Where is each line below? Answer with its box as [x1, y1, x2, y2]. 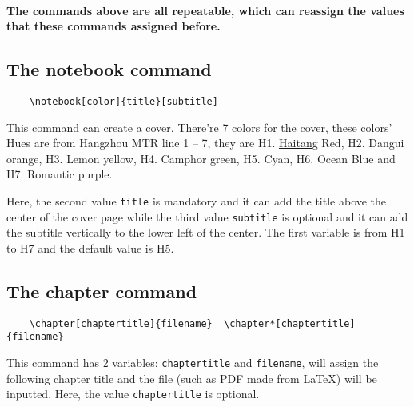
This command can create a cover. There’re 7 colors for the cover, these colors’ [6, 118, 392, 135]
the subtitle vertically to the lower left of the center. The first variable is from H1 [6, 224, 405, 241]
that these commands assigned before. [6, 18, 221, 34]
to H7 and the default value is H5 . [6, 239, 174, 256]
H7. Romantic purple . [6, 166, 113, 182]
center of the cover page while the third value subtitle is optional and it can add [6, 208, 408, 225]
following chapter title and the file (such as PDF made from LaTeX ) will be [6, 369, 377, 386]
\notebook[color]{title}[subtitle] [29, 95, 218, 107]
